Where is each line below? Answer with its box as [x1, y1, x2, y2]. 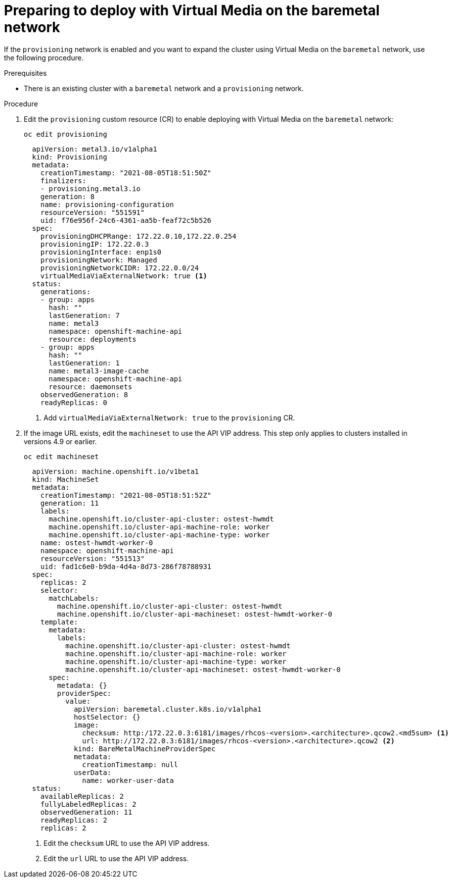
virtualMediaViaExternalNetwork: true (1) [40, 271, 207, 280]
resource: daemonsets [48, 382, 133, 391]
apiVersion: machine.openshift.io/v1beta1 [32, 467, 199, 475]
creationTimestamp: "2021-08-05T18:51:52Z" [40, 491, 212, 499]
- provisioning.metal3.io [40, 184, 141, 193]
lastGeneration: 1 [48, 359, 120, 367]
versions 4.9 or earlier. [24, 437, 97, 446]
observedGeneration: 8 [40, 390, 128, 399]
